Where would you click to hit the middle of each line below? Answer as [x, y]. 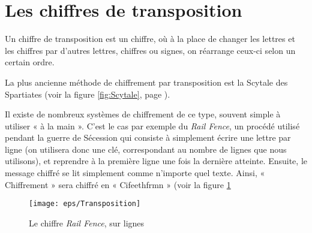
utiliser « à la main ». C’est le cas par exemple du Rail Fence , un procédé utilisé [152, 125]
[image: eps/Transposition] [85, 204]
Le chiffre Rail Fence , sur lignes [87, 223]
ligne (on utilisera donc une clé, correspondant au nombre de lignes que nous [146, 149]
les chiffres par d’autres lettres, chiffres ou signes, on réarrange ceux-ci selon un [150, 50]
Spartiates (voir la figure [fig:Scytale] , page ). [88, 94]
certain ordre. [30, 62]
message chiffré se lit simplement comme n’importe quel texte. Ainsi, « [135, 173]
